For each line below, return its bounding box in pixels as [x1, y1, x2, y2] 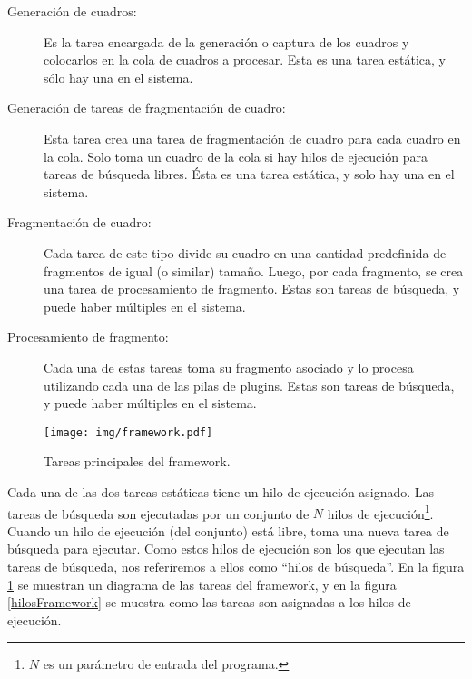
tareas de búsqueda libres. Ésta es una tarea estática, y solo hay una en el [44, 165, 455, 184]
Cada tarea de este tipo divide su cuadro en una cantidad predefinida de [44, 243, 447, 262]
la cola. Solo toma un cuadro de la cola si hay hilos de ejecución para [44, 146, 428, 165]
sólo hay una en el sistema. [44, 67, 193, 86]
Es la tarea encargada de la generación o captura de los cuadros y [44, 32, 409, 51]
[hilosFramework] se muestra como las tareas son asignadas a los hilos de [7, 593, 411, 612]
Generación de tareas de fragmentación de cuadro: [7, 98, 286, 117]
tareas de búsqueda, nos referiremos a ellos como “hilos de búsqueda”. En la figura [7, 556, 465, 575]
